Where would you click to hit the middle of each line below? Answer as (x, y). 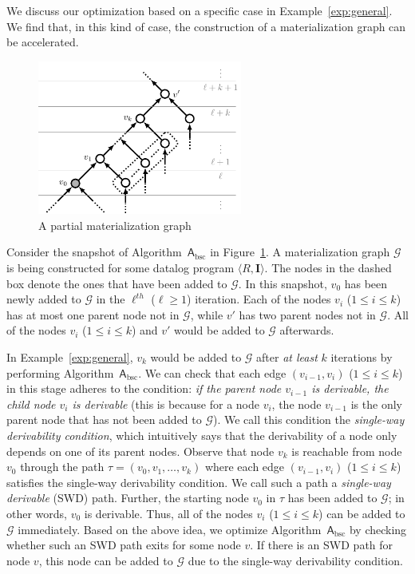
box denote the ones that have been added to (117, 283)
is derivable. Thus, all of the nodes (168, 513)
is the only (376, 404)
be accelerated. (43, 42)
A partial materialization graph (115, 225)
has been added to (332, 498)
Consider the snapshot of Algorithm (94, 252)
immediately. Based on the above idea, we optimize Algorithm (170, 529)
